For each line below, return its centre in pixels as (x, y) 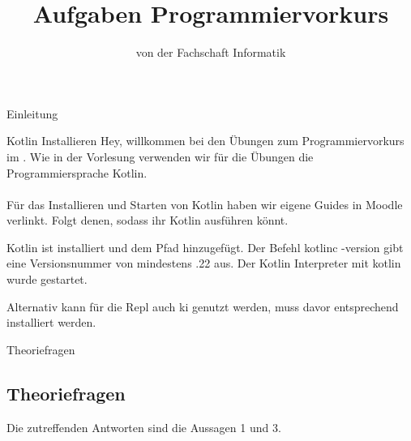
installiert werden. (51, 322)
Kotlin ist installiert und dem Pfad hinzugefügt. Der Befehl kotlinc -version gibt (205, 247)
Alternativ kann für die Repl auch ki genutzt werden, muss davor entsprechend (203, 306)
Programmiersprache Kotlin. (77, 172)
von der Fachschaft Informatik (211, 52)
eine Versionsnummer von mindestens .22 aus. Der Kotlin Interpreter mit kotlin (204, 263)
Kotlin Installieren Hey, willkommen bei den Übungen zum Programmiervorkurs (205, 141)
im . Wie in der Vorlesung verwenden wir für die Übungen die (160, 156)
